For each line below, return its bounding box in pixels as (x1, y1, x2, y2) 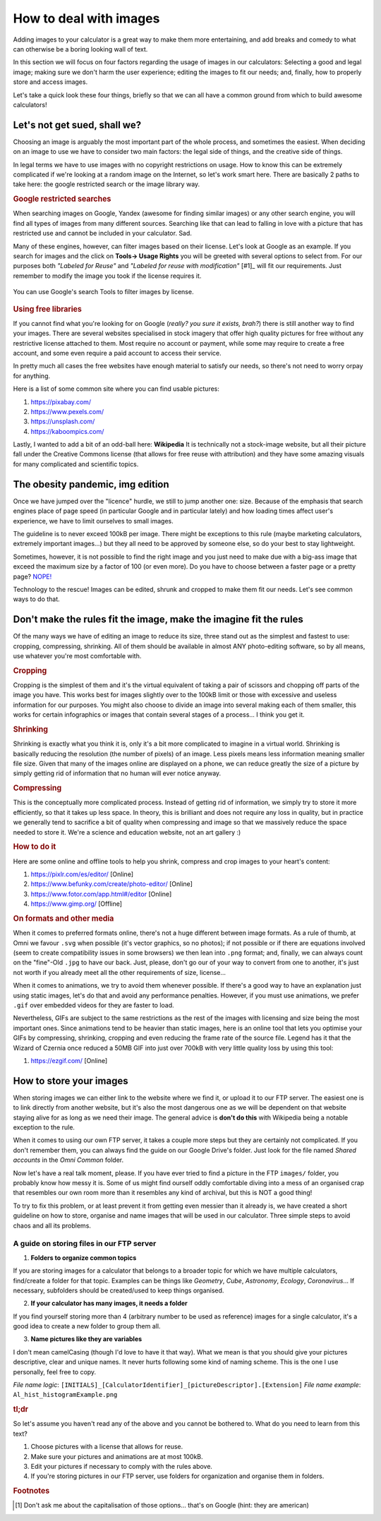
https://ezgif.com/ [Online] (30, 1056, 108, 1065)
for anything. (13, 371, 51, 380)
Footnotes (13, 1486, 50, 1496)
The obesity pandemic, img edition (13, 478, 169, 490)
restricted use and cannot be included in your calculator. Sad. (13, 229, 192, 238)
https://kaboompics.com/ (30, 427, 104, 435)
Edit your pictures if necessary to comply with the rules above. (30, 1462, 213, 1471)
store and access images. (13, 78, 88, 86)
